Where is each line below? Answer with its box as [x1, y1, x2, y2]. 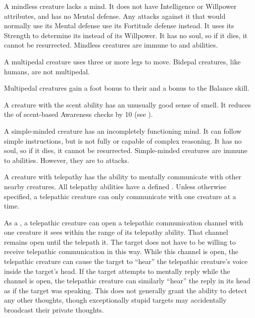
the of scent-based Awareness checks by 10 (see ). [4, 109, 153, 119]
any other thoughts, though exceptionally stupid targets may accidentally [4, 295, 227, 305]
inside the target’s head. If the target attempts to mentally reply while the [4, 265, 230, 276]
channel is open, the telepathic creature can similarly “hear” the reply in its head [4, 275, 251, 286]
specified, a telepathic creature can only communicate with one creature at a [4, 191, 236, 201]
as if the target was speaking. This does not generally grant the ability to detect [4, 285, 247, 295]
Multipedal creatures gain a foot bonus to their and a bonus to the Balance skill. [4, 83, 250, 93]
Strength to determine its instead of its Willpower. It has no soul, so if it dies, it [4, 30, 248, 40]
